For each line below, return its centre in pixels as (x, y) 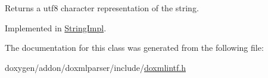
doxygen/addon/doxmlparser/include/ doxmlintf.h (95, 67)
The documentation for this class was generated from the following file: (134, 48)
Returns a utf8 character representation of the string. (102, 8)
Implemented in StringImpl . (56, 27)
